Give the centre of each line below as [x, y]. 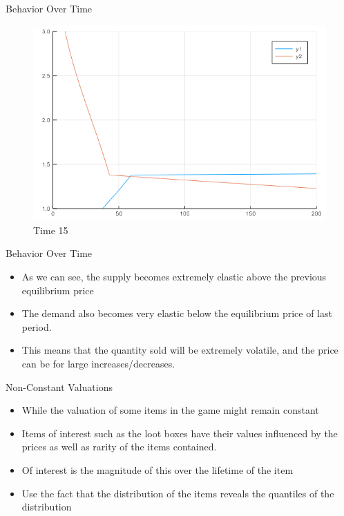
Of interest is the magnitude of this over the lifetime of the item [157, 469]
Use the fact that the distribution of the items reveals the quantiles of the [178, 493]
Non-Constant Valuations [59, 386]
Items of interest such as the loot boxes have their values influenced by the [180, 433]
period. [37, 326]
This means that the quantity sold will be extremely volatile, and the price [180, 350]
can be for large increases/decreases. [98, 363]
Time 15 [51, 230]
